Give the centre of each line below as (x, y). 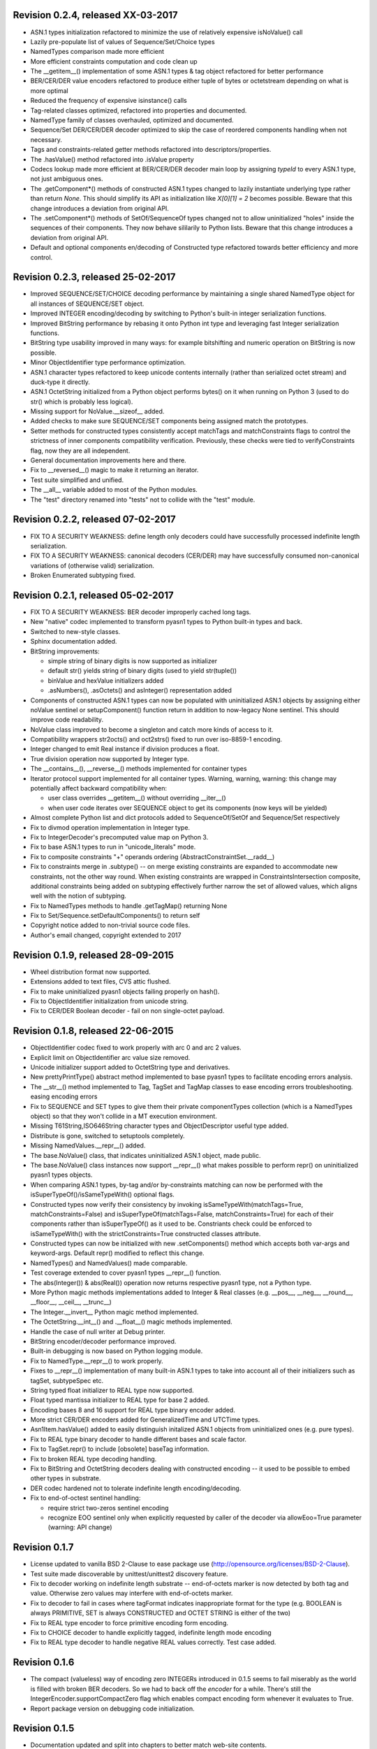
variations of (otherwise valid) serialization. (93, 565)
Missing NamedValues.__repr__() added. (88, 1146)
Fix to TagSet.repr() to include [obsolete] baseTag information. (120, 1449)
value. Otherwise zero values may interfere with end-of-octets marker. (132, 1593)
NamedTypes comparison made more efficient (97, 52)
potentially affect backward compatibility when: (99, 788)
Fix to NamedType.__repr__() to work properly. (97, 1361)
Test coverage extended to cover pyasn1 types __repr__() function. (126, 1273)
